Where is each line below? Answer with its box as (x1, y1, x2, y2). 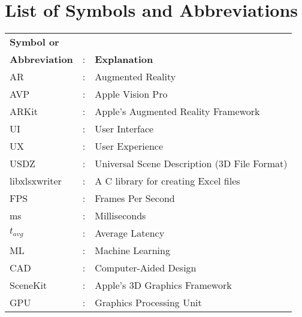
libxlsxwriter (10, 174, 62, 188)
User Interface (95, 122, 154, 136)
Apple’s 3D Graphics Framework (95, 278, 232, 292)
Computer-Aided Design (95, 261, 197, 275)
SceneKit (10, 278, 47, 292)
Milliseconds (95, 209, 146, 223)
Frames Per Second (95, 191, 175, 206)
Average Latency (95, 226, 165, 240)
